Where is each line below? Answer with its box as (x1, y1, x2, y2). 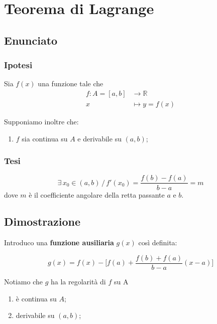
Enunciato (4, 32, 58, 48)
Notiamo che (4, 276, 43, 286)
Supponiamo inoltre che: (4, 116, 79, 127)
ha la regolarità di (51, 276, 106, 286)
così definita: (138, 237, 177, 248)
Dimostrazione (4, 214, 81, 229)
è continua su (16, 293, 57, 303)
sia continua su (22, 133, 68, 143)
